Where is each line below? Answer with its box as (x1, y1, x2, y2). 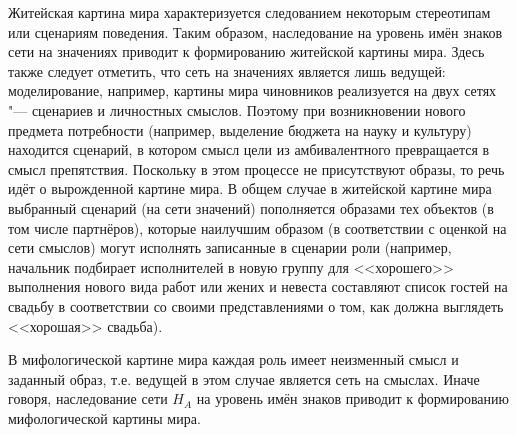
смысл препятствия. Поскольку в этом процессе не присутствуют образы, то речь (8, 158, 505, 179)
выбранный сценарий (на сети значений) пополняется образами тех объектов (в (8, 197, 494, 218)
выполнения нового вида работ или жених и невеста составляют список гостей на (8, 276, 508, 297)
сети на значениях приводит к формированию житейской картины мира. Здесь (8, 41, 485, 62)
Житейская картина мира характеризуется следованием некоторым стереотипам (8, 2, 491, 22)
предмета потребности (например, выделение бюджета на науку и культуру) (8, 119, 472, 140)
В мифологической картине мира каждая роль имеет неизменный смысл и (8, 349, 459, 370)
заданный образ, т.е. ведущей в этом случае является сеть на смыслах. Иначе (8, 368, 480, 389)
